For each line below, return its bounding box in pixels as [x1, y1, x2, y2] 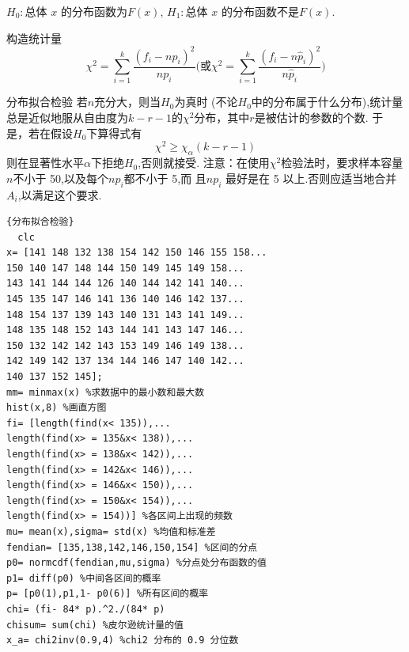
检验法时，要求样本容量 [281, 154, 403, 171]
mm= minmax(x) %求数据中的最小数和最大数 [6, 386, 205, 398]
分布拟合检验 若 [6, 93, 88, 110]
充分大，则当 [94, 93, 161, 110]
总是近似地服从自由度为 [6, 109, 128, 126]
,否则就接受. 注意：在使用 [138, 154, 270, 171]
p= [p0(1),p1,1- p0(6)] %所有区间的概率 [6, 588, 209, 600]
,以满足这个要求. [17, 186, 102, 203]
